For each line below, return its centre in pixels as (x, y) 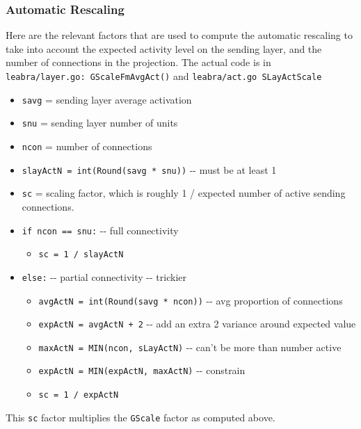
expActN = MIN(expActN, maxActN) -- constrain (142, 370)
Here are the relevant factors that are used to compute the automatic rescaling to (179, 35)
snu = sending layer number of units (100, 123)
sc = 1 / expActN (79, 395)
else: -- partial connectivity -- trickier (104, 276)
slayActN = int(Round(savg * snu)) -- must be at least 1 (149, 169)
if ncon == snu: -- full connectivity (100, 230)
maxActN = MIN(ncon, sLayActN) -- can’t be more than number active (190, 347)
